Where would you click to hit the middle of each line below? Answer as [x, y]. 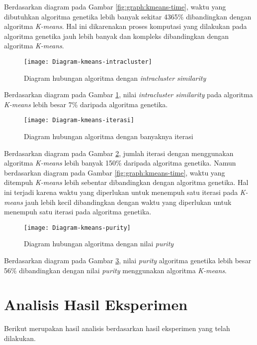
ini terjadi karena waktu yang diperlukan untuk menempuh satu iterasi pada [121, 192]
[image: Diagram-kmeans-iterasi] [79, 120]
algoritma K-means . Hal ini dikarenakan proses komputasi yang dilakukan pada [126, 26]
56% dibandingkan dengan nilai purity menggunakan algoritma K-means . [115, 270]
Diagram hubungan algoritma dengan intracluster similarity [115, 78]
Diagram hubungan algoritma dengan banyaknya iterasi [109, 136]
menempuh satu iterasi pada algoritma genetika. [78, 212]
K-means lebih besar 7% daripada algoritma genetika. [86, 104]
